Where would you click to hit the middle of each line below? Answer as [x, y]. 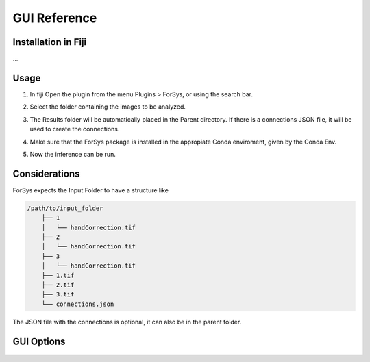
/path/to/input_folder [65, 208]
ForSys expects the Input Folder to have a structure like [91, 190]
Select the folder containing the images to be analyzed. [108, 107]
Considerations [46, 173]
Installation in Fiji [50, 42]
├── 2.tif [58, 285]
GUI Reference [55, 18]
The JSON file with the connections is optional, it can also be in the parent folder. [127, 322]
